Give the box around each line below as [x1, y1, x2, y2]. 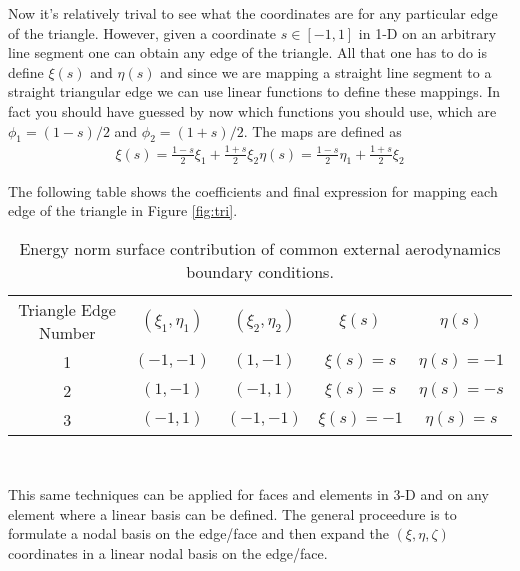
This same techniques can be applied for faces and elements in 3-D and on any [8, 484, 489, 505]
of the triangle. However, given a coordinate [8, 22, 277, 43]
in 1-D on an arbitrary [358, 22, 497, 43]
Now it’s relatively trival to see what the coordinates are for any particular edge [8, 3, 498, 23]
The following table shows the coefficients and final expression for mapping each [8, 180, 498, 201]
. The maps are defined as [243, 120, 402, 141]
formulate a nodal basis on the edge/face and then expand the [8, 523, 389, 544]
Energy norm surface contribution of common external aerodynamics [19, 236, 501, 260]
